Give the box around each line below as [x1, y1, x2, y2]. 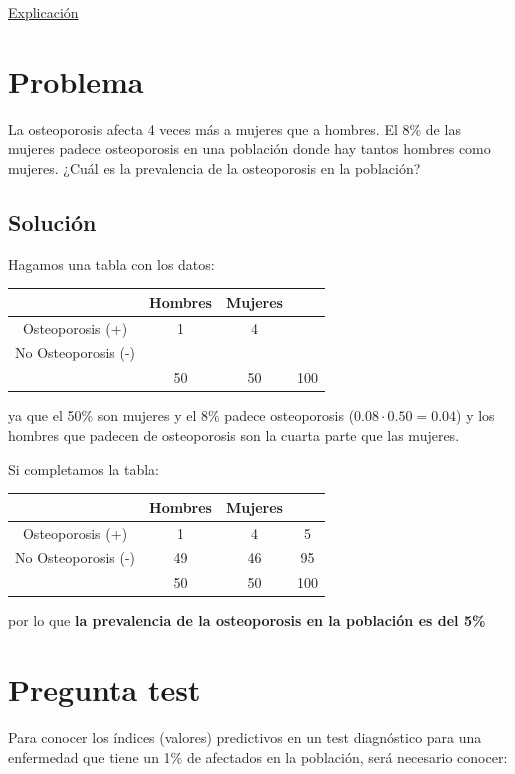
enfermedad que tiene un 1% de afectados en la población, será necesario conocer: [8, 746, 508, 767]
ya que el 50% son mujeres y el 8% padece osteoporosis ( [8, 405, 355, 426]
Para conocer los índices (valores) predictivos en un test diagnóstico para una [8, 727, 482, 748]
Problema [8, 60, 144, 101]
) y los [456, 405, 495, 426]
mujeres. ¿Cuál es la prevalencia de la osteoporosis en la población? [8, 157, 421, 178]
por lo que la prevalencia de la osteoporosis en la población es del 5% [8, 610, 486, 631]
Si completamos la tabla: [8, 458, 159, 479]
